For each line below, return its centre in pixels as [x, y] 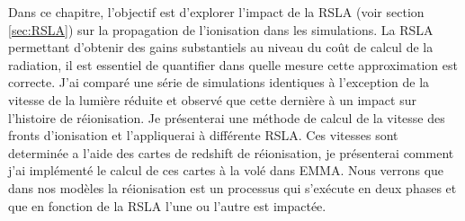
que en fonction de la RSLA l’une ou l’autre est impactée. [167, 205]
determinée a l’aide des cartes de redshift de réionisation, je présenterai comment [231, 152]
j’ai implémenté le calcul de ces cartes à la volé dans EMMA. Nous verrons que [226, 170]
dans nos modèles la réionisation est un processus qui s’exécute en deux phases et [232, 187]
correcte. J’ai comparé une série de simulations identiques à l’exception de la [219, 82]
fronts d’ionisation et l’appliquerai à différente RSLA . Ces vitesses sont [203, 135]
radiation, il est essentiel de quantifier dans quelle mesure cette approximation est [233, 64]
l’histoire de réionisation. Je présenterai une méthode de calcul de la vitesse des [227, 117]
